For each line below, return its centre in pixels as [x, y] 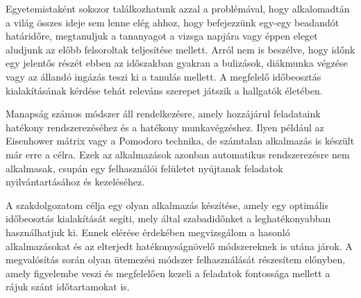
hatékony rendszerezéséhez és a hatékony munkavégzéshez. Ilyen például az [165, 127]
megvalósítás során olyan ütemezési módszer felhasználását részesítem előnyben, [176, 259]
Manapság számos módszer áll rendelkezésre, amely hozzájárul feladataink [163, 114]
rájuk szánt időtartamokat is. [68, 287]
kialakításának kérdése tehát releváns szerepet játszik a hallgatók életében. [164, 90]
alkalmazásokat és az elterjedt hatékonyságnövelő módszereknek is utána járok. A [179, 246]
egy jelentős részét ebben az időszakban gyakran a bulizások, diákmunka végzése [177, 63]
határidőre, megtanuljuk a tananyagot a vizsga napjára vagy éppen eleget [162, 36]
